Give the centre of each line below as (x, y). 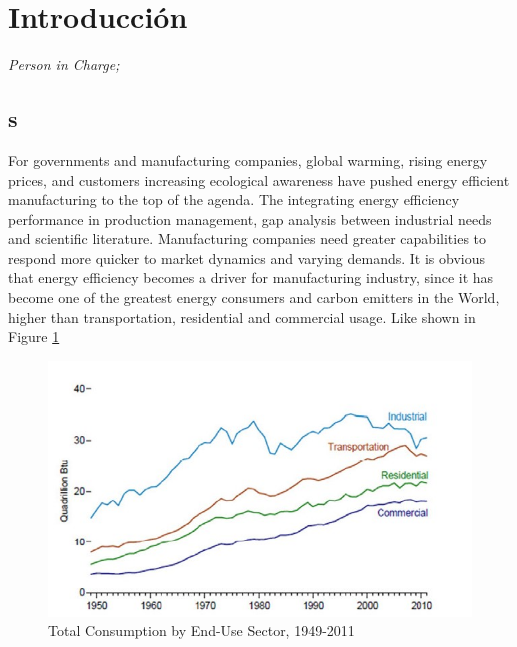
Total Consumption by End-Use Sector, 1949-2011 (201, 630)
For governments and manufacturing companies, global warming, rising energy (248, 159)
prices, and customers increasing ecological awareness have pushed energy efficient (259, 179)
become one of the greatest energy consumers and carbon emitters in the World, (254, 297)
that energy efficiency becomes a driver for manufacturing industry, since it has (251, 277)
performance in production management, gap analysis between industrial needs (250, 218)
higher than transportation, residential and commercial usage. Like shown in (242, 316)
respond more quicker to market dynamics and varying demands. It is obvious (246, 257)
